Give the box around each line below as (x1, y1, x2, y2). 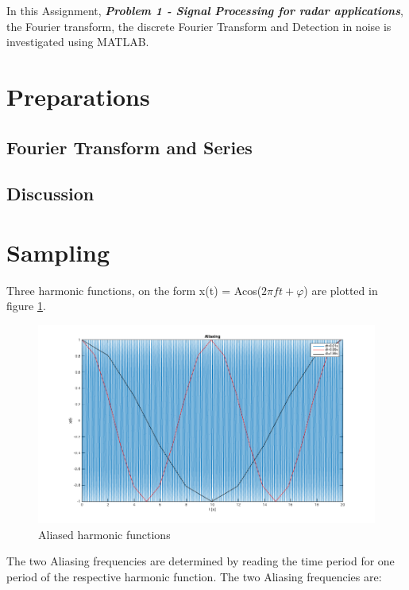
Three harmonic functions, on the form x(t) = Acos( (6, 281, 262, 298)
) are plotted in (303, 281, 378, 298)
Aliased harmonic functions (38, 526, 171, 542)
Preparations (6, 80, 150, 112)
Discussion (6, 181, 95, 206)
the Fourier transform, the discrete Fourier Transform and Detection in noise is (6, 17, 392, 34)
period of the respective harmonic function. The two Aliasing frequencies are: (6, 568, 382, 584)
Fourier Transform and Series (6, 134, 253, 159)
